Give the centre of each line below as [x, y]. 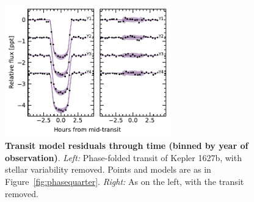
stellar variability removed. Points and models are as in [108, 169]
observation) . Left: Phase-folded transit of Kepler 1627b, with [123, 157]
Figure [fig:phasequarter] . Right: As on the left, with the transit [125, 181]
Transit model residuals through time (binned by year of [127, 146]
